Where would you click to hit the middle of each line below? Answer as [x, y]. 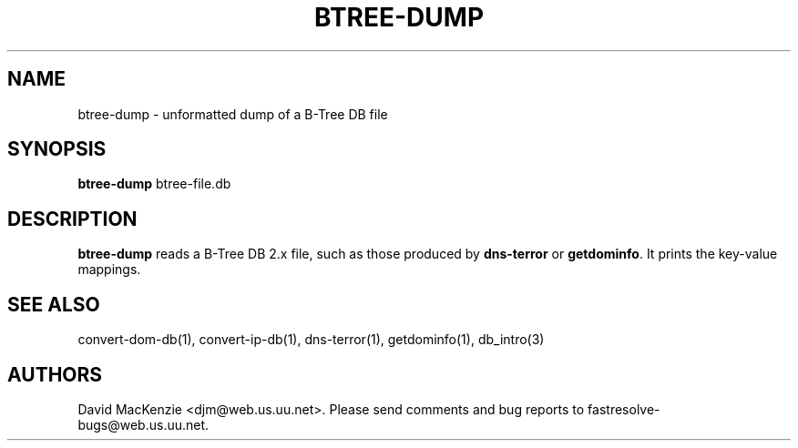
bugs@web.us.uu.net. [143, 424]
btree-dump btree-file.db [154, 184]
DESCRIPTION [72, 219]
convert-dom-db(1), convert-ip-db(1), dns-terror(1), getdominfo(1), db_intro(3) [311, 340]
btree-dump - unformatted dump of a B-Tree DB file [233, 114]
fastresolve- [624, 409]
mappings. [109, 270]
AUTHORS [55, 374]
